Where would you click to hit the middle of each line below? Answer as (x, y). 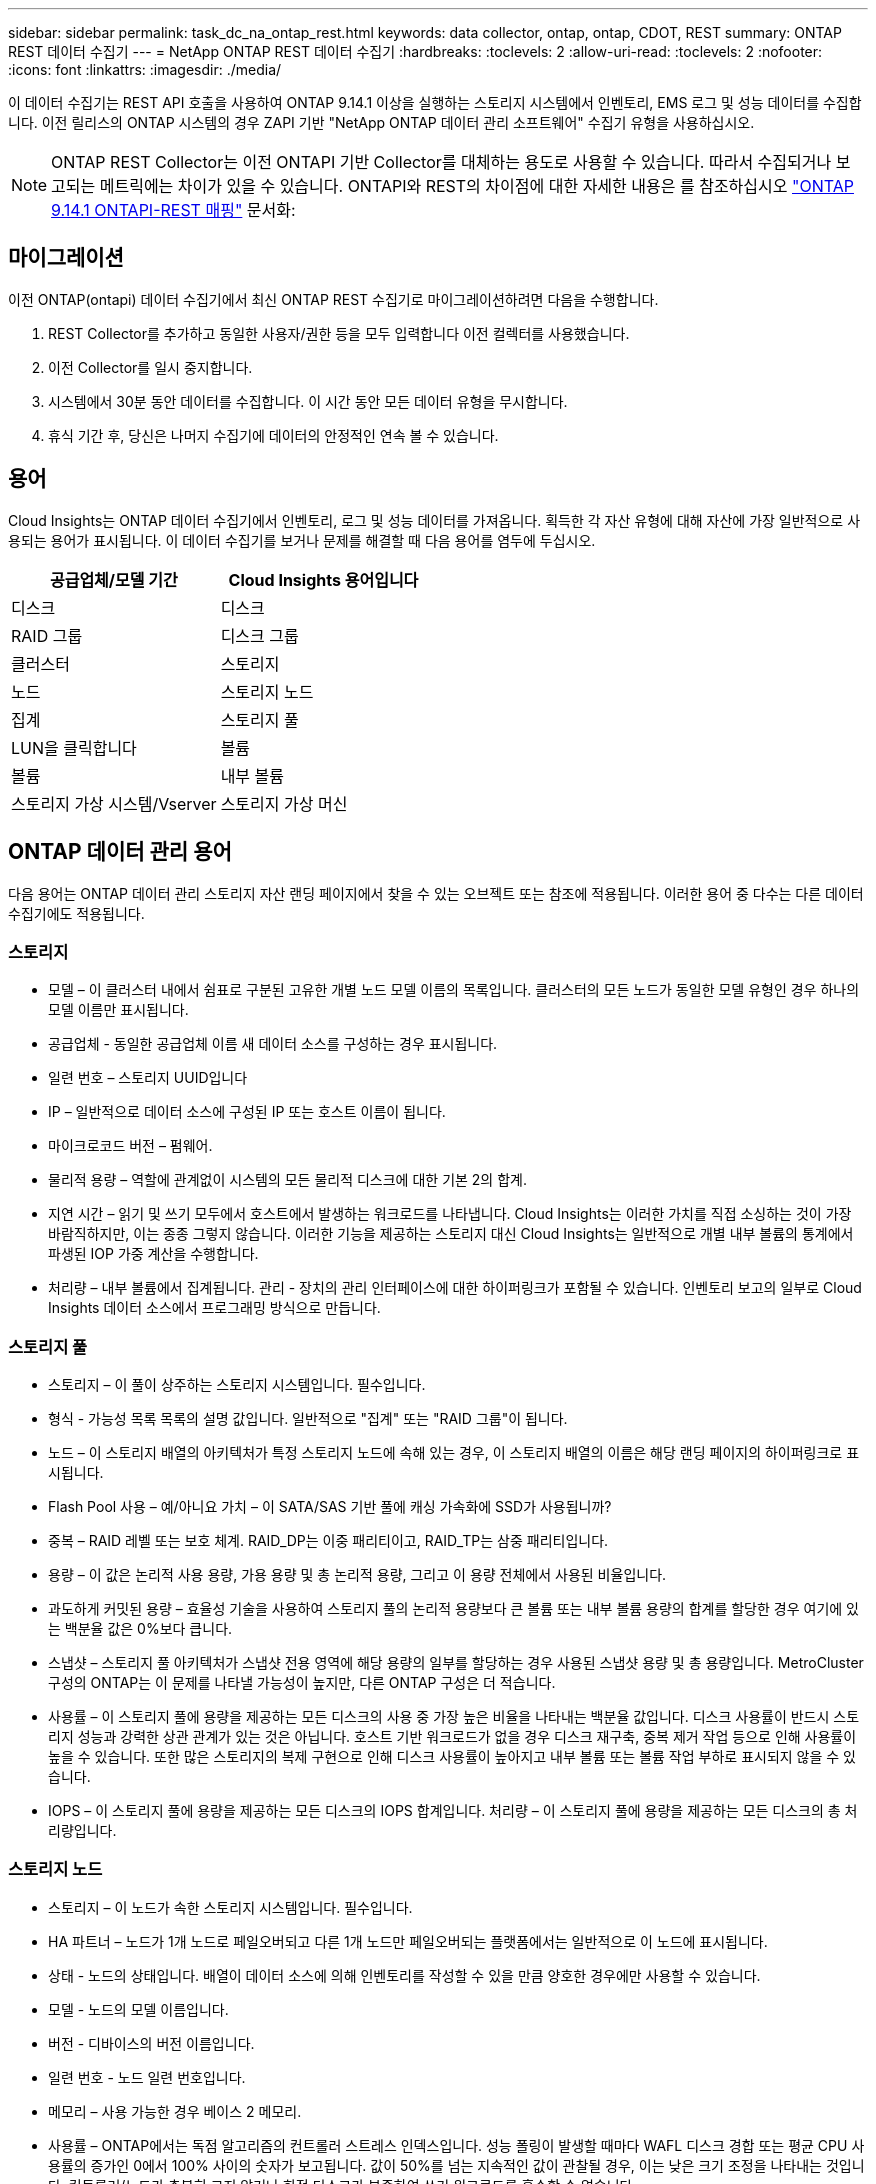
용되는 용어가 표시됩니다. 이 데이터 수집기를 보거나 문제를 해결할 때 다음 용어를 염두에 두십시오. (302, 540)
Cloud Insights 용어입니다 (323, 579)
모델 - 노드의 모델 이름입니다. (138, 2009)
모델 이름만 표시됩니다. (118, 1010)
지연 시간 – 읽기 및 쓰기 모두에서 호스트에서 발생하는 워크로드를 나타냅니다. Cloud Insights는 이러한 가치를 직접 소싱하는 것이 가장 (450, 1214)
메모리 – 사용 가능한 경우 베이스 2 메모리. (175, 2111)
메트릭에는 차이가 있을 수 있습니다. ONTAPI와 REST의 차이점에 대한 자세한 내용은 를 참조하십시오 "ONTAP (476, 186)
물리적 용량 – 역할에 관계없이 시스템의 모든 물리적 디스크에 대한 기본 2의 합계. (287, 1180)
